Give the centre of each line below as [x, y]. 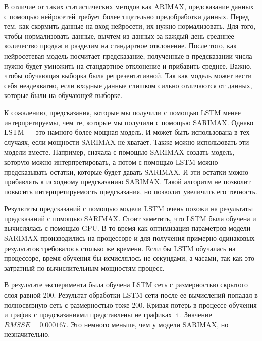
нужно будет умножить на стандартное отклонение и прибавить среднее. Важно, [128, 65]
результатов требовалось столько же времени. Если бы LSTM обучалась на [120, 248]
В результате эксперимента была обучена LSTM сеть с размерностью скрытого [126, 285]
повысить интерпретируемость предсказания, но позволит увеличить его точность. [131, 191]
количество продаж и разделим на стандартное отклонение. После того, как [120, 46]
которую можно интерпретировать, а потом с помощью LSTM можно [111, 161]
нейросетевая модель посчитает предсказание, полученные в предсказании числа [128, 55]
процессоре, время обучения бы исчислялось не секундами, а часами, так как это [129, 258]
